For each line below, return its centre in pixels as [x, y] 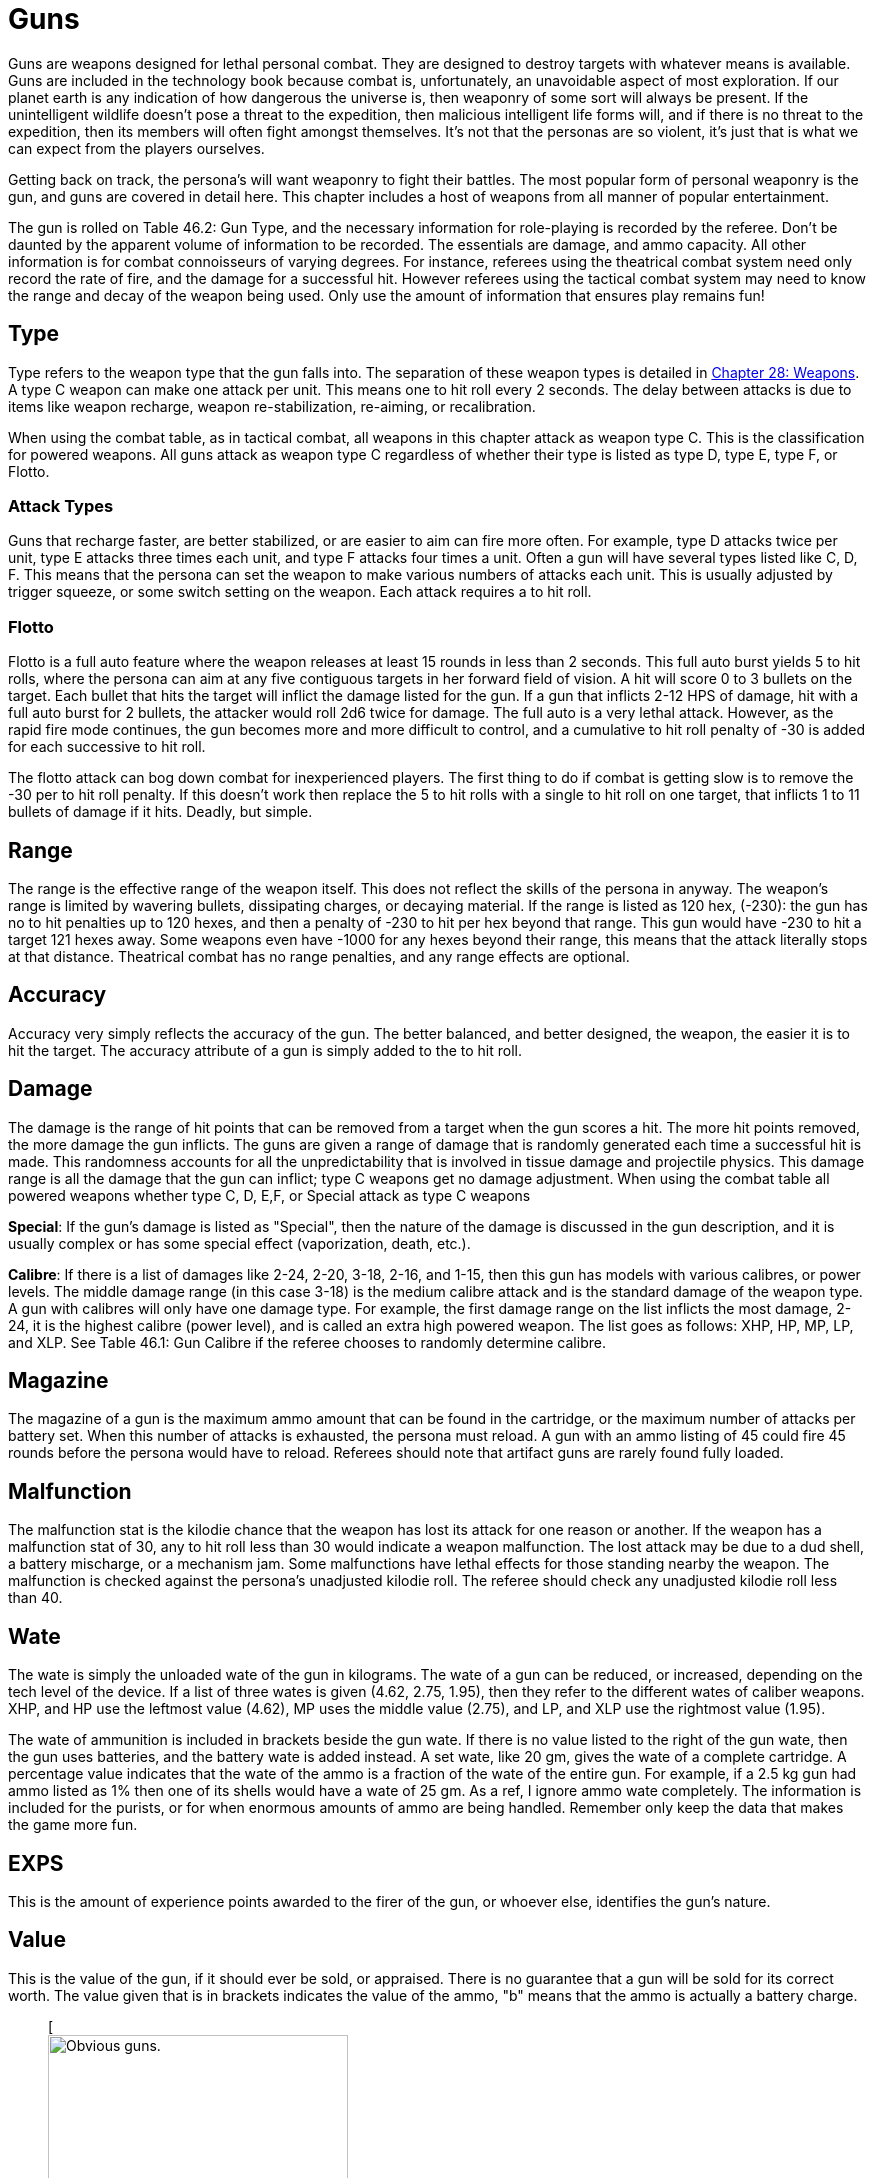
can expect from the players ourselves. [136, 148]
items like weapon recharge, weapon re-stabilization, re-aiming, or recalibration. [272, 406]
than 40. [35, 1598]
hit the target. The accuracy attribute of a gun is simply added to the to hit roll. [265, 1050]
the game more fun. [73, 1825]
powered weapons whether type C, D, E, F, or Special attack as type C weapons [269, 1195]
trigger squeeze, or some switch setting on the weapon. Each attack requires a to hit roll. [300, 592]
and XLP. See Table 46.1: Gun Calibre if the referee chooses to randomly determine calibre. [307, 1342]
